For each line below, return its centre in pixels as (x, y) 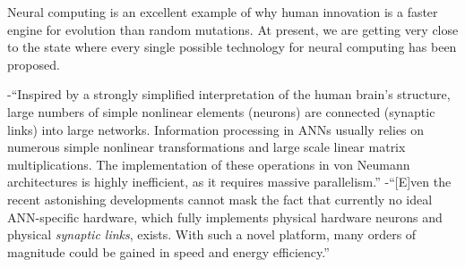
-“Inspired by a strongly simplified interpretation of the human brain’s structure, (229, 94)
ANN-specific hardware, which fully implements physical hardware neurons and (225, 217)
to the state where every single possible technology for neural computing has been (232, 47)
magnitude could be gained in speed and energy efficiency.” (168, 251)
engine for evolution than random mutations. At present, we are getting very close (233, 29)
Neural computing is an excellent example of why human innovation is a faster (223, 12)
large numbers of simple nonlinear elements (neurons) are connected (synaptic (221, 111)
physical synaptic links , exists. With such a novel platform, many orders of (212, 234)
